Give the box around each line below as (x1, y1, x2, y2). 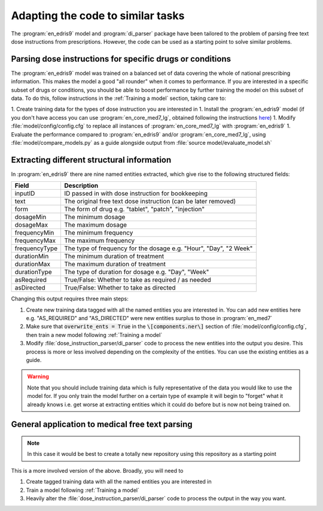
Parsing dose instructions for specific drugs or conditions (11, 54, 231, 64)
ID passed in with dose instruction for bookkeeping (63, 189, 208, 197)
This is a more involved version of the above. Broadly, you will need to (11, 467, 184, 474)
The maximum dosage (63, 221, 127, 229)
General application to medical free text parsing (11, 419, 193, 430)
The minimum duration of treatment (63, 252, 164, 260)
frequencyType (14, 244, 58, 253)
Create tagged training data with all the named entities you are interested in (26, 478, 212, 485)
